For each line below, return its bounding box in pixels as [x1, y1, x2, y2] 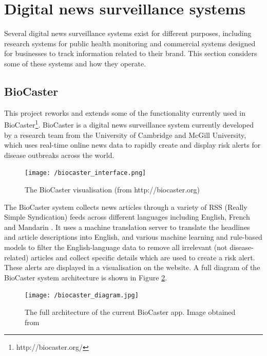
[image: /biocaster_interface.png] [25, 169, 146, 177]
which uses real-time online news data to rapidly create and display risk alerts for [4, 139, 261, 150]
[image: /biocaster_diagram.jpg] [25, 292, 139, 299]
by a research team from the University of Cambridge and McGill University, [4, 129, 246, 140]
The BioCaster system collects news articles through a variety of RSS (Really [4, 201, 247, 212]
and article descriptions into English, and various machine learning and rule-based [4, 232, 262, 242]
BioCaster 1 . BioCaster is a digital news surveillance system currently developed [4, 118, 254, 130]
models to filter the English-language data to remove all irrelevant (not [4, 241, 227, 252]
